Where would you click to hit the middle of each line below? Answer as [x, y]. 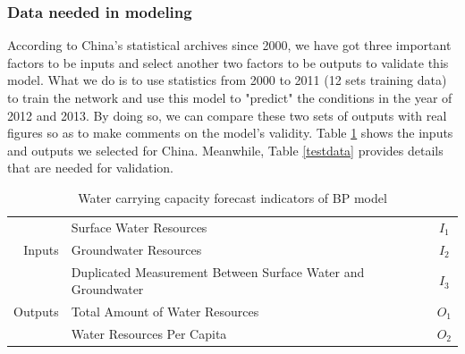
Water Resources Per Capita [149, 333]
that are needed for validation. [90, 168]
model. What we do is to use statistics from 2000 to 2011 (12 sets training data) [227, 80]
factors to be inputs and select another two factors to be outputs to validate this [228, 62]
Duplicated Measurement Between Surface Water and [218, 271]
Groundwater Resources [136, 249]
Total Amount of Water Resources [165, 311]
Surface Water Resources [139, 227]
